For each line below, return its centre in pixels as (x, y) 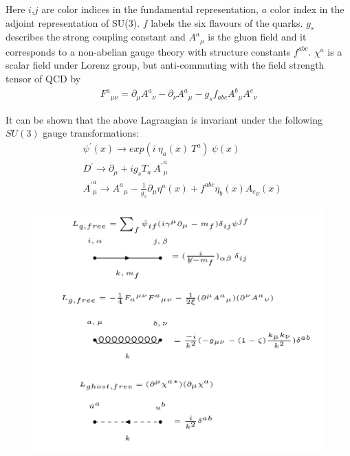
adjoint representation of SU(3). (73, 22)
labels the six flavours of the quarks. (227, 22)
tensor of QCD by (43, 79)
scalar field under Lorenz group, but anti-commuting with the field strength (165, 65)
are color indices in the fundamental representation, (150, 9)
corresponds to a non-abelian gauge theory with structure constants (148, 51)
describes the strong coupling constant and (96, 37)
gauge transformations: (91, 133)
